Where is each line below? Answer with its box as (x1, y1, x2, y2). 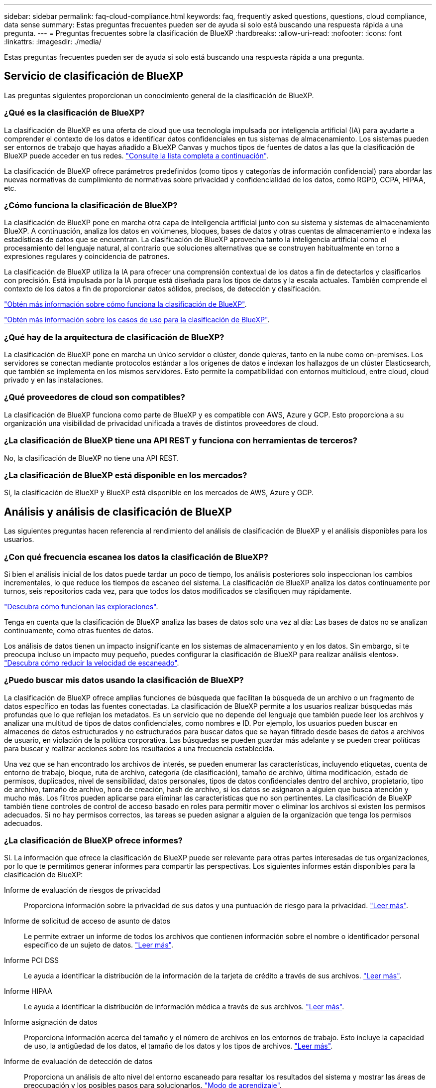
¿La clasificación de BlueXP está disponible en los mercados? (4, 470, 247, 480)
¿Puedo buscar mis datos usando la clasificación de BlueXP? (4, 675, 244, 685)
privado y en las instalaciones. (4, 376, 104, 385)
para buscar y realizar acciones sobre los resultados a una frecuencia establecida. (4, 744, 275, 753)
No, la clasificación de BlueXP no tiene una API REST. (4, 453, 179, 462)
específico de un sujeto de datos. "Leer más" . (24, 941, 173, 950)
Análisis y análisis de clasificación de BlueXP (4, 505, 232, 518)
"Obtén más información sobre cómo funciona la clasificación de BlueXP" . (4, 300, 247, 309)
